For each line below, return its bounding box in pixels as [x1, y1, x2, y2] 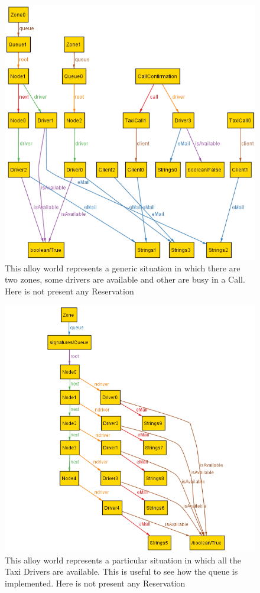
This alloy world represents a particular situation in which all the [5, 553, 241, 566]
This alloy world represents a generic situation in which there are [5, 261, 240, 274]
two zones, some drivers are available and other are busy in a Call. [5, 273, 245, 286]
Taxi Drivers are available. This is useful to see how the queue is [5, 565, 238, 578]
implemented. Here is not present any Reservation [5, 577, 186, 589]
